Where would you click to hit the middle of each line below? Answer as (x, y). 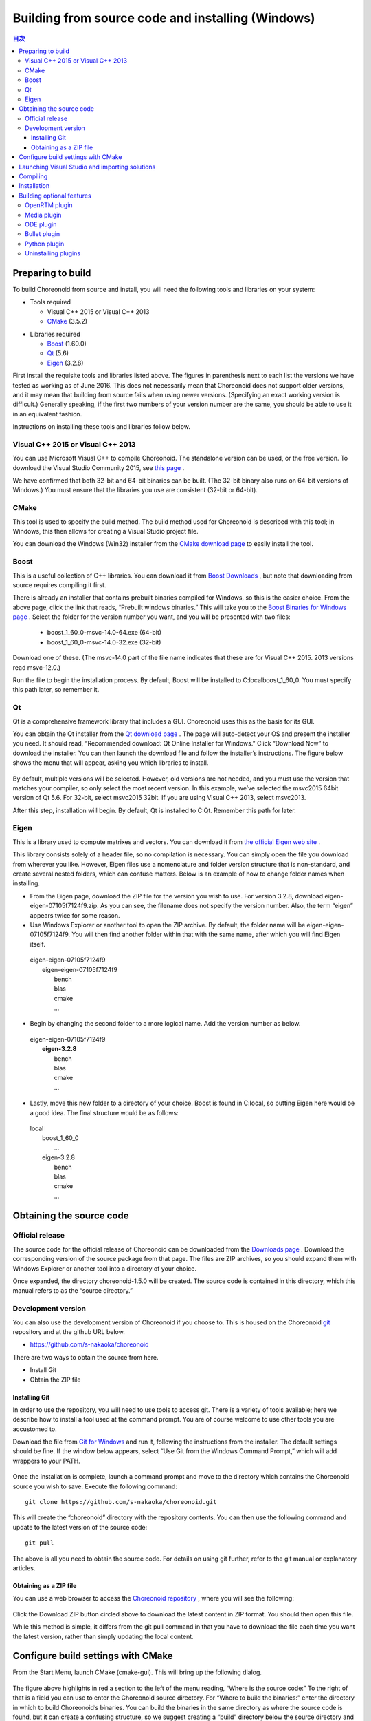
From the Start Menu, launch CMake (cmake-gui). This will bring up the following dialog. (137, 1672)
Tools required (50, 302)
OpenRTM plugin (49, 205)
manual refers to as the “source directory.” (73, 1291)
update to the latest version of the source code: (80, 1527)
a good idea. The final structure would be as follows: (104, 1112)
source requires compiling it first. (59, 584)
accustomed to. (35, 1429)
